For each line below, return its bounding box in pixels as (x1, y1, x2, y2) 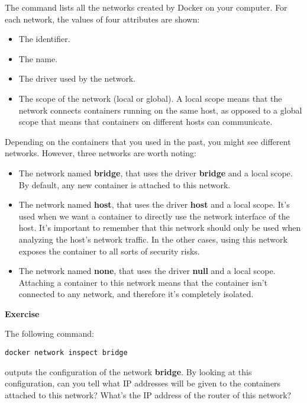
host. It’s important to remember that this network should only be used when (18, 221, 301, 234)
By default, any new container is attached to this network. (18, 178, 231, 191)
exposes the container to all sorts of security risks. (18, 244, 200, 257)
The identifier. (18, 33, 70, 45)
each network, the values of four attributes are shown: (5, 12, 200, 25)
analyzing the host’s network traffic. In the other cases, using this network (18, 233, 287, 245)
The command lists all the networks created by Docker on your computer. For (5, 1, 287, 13)
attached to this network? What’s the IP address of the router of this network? (5, 388, 292, 401)
